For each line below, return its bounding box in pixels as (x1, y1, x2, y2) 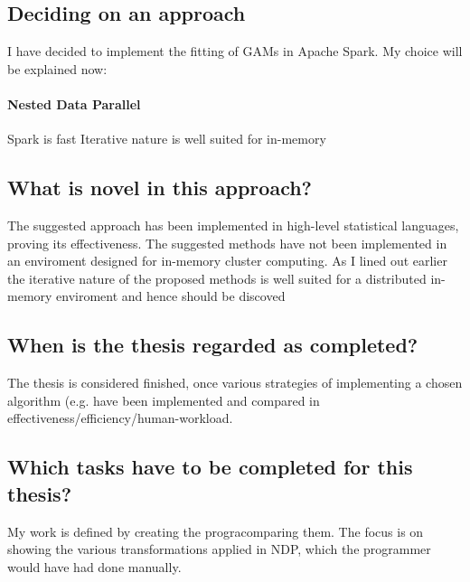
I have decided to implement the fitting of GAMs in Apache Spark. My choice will (7, 42, 463, 61)
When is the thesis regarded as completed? (7, 331, 418, 359)
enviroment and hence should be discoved (56, 286, 286, 305)
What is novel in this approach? (7, 174, 313, 202)
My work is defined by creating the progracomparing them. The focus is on (7, 521, 424, 540)
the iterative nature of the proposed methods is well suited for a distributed (7, 268, 427, 287)
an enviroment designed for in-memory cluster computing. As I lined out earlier (7, 251, 447, 270)
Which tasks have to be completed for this (7, 453, 413, 481)
